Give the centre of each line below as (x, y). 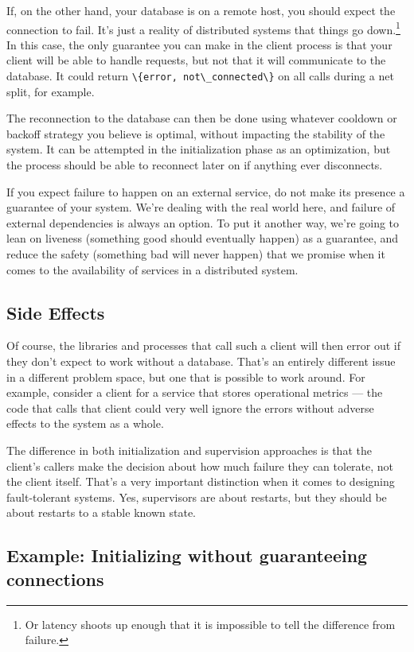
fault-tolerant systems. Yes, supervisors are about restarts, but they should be (197, 497)
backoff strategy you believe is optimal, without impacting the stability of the (196, 133)
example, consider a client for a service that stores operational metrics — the (195, 392)
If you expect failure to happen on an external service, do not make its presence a (206, 191)
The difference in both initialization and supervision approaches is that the (189, 450)
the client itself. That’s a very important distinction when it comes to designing (201, 481)
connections (55, 578)
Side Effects (56, 312)
